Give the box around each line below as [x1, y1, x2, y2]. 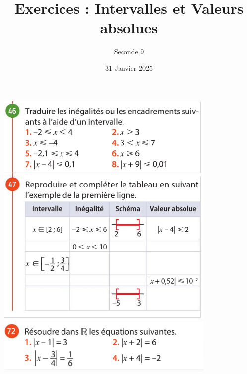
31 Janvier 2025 [105, 62, 153, 73]
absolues [100, 17, 158, 38]
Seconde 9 [114, 46, 144, 57]
